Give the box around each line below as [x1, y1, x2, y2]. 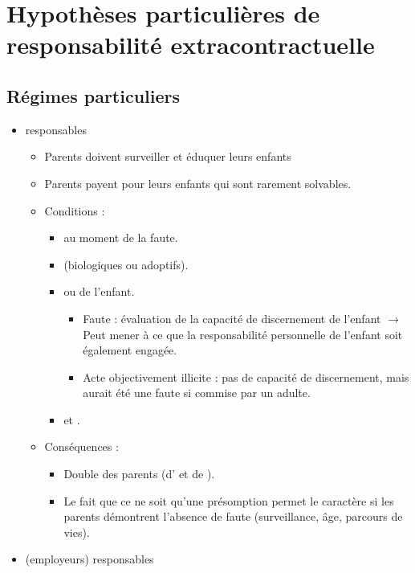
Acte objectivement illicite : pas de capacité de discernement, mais [83, 368, 409, 385]
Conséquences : [44, 438, 119, 455]
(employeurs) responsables [25, 550, 154, 567]
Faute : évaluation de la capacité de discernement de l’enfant [83, 309, 381, 326]
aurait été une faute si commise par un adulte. [83, 384, 311, 401]
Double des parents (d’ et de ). [63, 465, 215, 482]
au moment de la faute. [63, 229, 178, 246]
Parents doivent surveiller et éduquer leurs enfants [44, 148, 291, 165]
